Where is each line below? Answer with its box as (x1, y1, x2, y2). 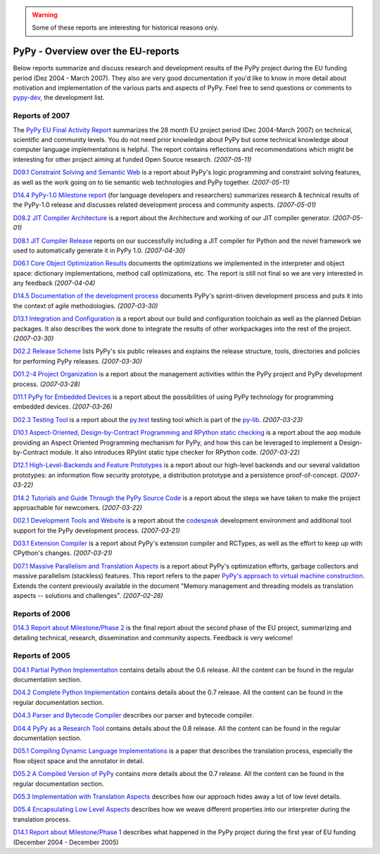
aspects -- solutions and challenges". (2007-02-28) (13, 592, 163, 600)
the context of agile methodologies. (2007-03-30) (13, 301, 158, 310)
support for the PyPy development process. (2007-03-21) (13, 526, 181, 535)
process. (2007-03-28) (13, 380, 81, 388)
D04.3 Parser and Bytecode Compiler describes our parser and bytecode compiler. (13, 711, 254, 720)
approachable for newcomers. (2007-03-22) (13, 503, 142, 511)
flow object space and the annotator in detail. (13, 756, 144, 765)
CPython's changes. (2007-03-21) (13, 549, 113, 557)
